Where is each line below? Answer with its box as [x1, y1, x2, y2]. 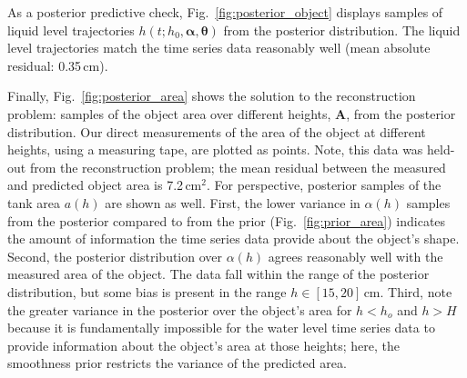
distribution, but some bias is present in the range [7, 282, 287, 301]
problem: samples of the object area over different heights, [7, 104, 331, 123]
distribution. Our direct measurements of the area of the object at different [7, 122, 426, 141]
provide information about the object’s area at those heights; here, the [7, 335, 400, 354]
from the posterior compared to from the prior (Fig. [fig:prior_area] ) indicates [7, 211, 446, 230]
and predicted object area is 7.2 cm [7, 175, 202, 194]
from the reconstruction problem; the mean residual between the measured [29, 157, 446, 176]
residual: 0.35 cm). [7, 55, 108, 75]
